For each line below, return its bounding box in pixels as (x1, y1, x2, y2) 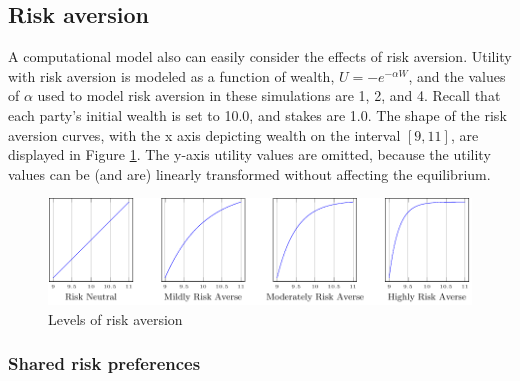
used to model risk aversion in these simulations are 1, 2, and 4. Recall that (37, 85, 501, 106)
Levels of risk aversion (48, 308, 183, 329)
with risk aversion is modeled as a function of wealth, (8, 65, 335, 86)
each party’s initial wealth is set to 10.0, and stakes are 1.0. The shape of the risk (8, 104, 507, 125)
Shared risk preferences (8, 351, 201, 376)
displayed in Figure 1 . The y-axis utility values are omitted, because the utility (8, 144, 491, 165)
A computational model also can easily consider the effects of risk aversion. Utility (8, 46, 512, 67)
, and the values (408, 65, 506, 86)
